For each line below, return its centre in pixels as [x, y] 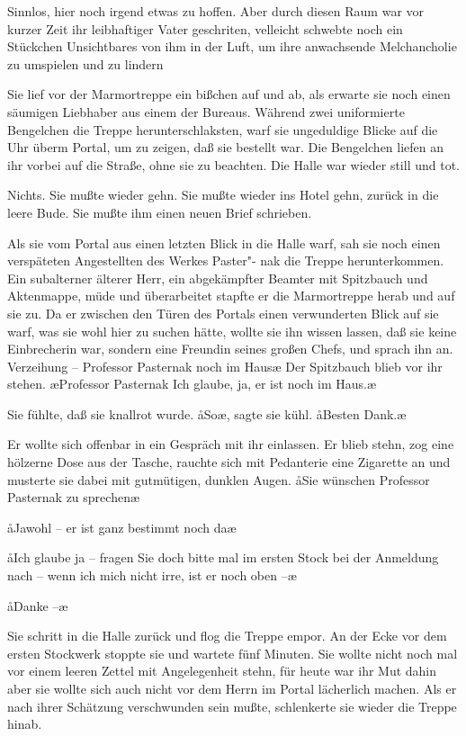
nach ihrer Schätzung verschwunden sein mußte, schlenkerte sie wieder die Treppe [232, 706]
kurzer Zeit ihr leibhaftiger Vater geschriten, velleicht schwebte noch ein [205, 28]
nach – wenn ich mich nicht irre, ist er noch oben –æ [152, 575]
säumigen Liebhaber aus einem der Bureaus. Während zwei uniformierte [206, 111]
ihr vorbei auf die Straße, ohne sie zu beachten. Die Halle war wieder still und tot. [233, 164]
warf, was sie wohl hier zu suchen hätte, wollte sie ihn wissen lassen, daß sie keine [232, 331]
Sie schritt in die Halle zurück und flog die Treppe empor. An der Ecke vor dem [227, 636]
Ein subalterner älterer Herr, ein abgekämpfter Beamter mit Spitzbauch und [218, 278]
